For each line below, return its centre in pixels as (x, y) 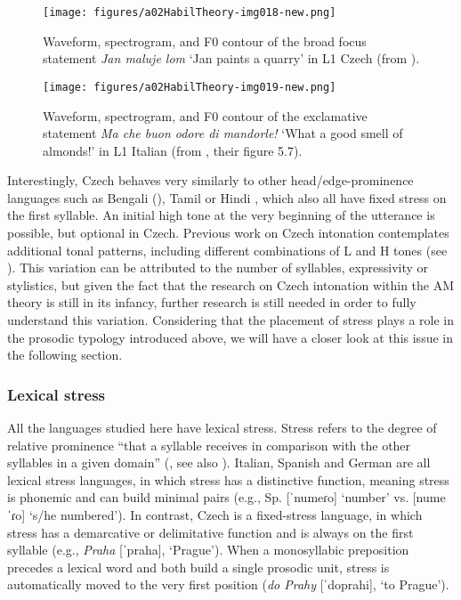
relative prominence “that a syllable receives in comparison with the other (209, 445)
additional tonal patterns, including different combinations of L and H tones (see (227, 250)
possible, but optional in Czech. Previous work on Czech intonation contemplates (228, 233)
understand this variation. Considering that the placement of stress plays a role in (231, 320)
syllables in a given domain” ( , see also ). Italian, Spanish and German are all (219, 462)
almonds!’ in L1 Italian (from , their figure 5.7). (173, 150)
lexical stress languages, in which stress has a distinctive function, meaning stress (228, 479)
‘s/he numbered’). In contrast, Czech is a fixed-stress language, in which (226, 515)
